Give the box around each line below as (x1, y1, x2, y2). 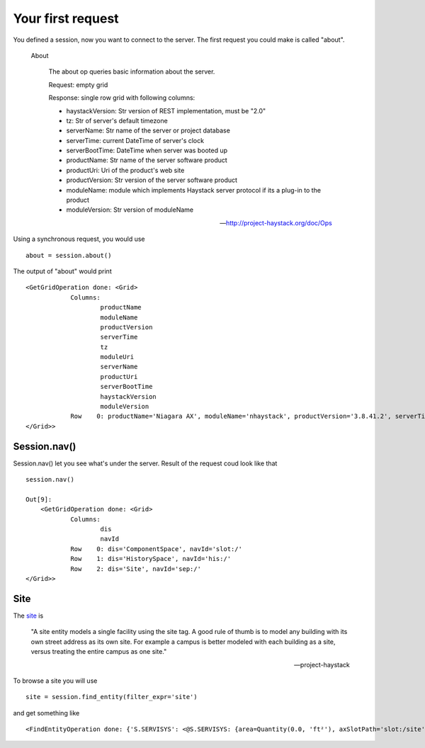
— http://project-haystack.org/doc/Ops (220, 218, 332, 227)
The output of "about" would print (13, 266, 113, 276)
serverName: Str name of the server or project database (66, 126, 230, 135)
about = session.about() (25, 251, 112, 259)
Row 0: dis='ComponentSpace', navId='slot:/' (70, 545, 242, 552)
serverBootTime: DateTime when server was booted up (66, 146, 228, 155)
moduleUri (100, 353, 135, 361)
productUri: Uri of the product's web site (66, 166, 185, 174)
